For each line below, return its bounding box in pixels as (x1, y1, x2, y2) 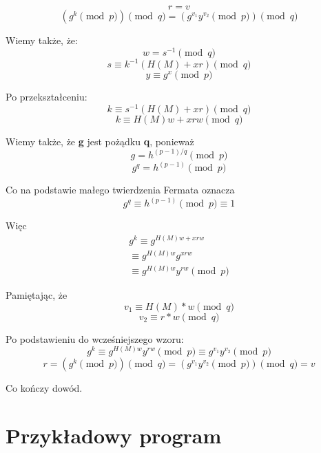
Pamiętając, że (6, 288, 68, 302)
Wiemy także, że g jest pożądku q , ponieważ (6, 134, 194, 148)
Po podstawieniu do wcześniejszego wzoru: (6, 331, 184, 346)
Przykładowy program (6, 421, 222, 450)
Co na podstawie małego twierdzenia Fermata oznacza (6, 182, 235, 197)
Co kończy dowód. (6, 381, 83, 395)
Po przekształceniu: (6, 89, 87, 104)
